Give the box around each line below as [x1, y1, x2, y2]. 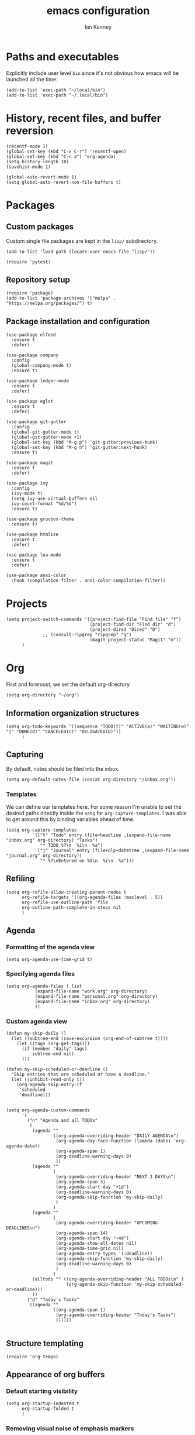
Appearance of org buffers [6, 1369, 105, 1379]
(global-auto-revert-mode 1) [6, 174, 77, 180]
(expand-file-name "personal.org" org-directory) [34, 993, 158, 999]
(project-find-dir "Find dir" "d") [89, 622, 176, 627]
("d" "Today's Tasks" [27, 1297, 80, 1303]
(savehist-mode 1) [6, 164, 51, 170]
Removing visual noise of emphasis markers [6, 1424, 134, 1432]
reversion [6, 124, 54, 137]
